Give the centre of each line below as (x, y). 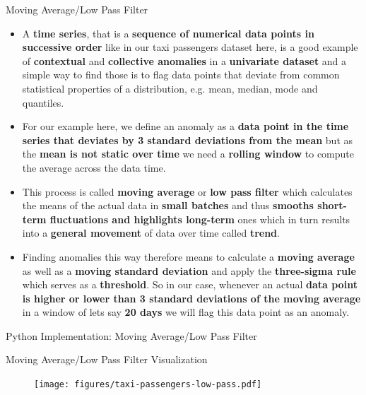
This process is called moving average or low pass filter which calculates (187, 191)
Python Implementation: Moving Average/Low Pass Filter (131, 335)
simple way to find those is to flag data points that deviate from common (181, 75)
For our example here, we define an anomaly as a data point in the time (185, 126)
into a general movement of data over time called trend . (151, 233)
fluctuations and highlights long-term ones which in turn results (200, 219)
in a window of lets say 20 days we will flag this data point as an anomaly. (186, 312)
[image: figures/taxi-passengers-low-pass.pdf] (148, 385)
